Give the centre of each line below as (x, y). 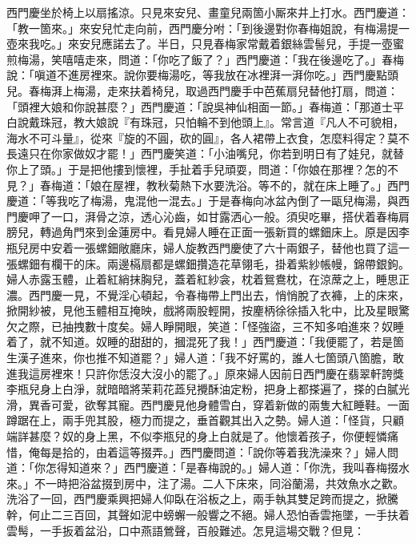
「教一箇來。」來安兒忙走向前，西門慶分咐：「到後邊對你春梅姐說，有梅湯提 (202, 28)
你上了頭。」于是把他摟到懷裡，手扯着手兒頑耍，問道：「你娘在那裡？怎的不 (202, 169)
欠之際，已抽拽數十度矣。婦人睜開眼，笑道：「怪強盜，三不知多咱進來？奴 (200, 326)
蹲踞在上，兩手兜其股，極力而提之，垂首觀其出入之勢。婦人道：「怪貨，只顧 (205, 420)
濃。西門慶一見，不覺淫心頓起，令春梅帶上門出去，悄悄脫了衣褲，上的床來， (208, 294)
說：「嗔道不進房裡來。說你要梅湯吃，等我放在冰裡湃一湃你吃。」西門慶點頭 (202, 75)
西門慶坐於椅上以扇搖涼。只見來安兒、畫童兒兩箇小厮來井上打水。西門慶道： (208, 12)
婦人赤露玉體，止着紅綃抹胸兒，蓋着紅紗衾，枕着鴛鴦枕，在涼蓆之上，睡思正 (208, 279)
